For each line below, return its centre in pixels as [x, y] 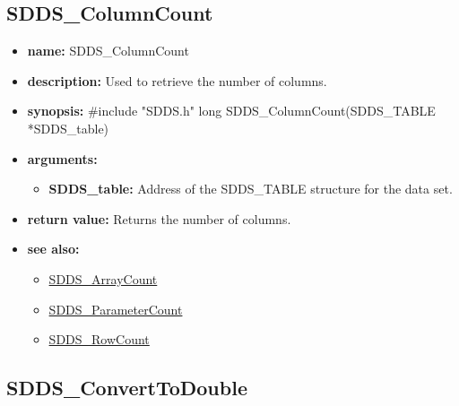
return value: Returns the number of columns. [159, 218]
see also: [53, 249]
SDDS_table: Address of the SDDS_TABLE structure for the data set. [251, 189]
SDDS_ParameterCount [116, 309]
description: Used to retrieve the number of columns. [177, 80]
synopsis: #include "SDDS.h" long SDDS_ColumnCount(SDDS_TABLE [231, 111]
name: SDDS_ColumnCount [108, 51]
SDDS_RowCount [99, 339]
